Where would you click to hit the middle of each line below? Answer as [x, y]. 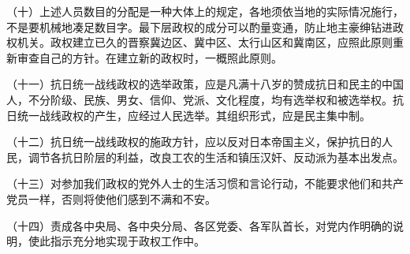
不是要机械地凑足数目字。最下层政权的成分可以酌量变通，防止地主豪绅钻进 [199, 26]
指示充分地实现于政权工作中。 [127, 241]
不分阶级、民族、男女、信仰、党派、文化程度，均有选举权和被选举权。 [210, 99]
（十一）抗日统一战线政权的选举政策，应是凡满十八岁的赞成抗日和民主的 [194, 84]
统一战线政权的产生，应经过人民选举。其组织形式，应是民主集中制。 [194, 115]
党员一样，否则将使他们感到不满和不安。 [111, 198]
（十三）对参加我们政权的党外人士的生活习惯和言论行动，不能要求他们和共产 [205, 183]
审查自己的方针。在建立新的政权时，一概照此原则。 [149, 57]
